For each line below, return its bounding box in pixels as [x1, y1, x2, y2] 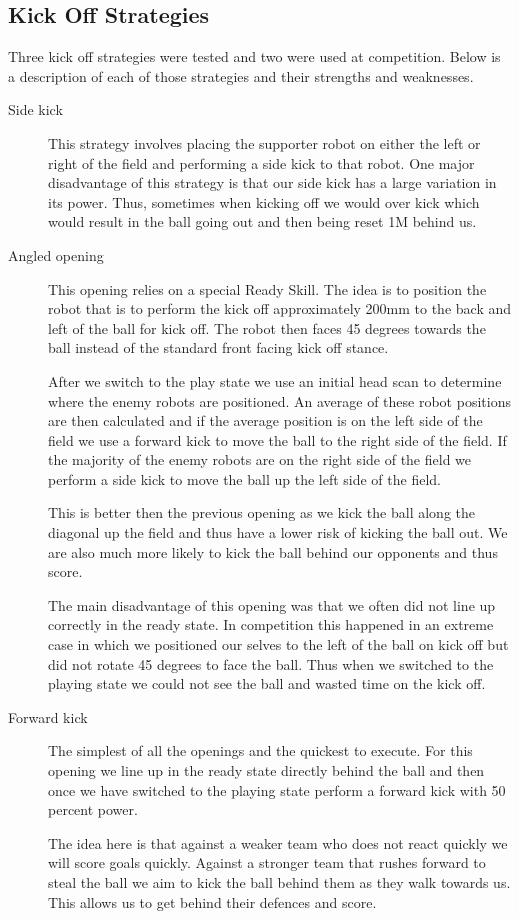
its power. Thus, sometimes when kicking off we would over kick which [48, 191, 480, 212]
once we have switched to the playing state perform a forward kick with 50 [48, 779, 506, 800]
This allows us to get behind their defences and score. [48, 891, 377, 912]
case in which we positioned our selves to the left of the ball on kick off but [48, 634, 509, 655]
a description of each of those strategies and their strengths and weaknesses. [8, 65, 474, 86]
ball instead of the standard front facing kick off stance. [48, 337, 389, 358]
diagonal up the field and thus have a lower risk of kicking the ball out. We [48, 522, 508, 543]
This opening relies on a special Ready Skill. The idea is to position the [48, 278, 487, 299]
